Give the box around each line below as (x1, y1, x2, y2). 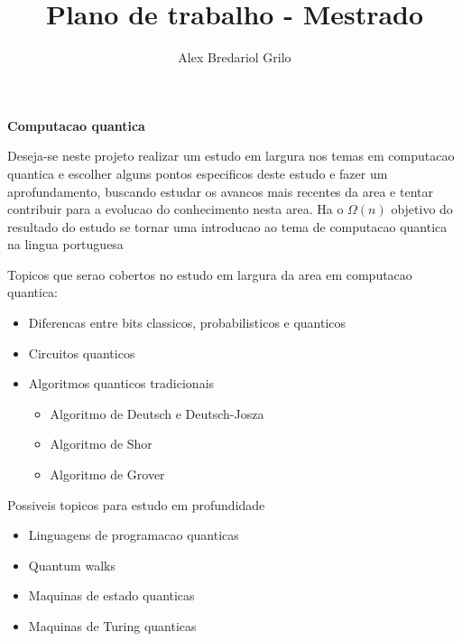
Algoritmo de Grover (50, 465, 165, 484)
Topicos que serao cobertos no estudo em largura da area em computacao (7, 265, 412, 283)
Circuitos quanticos (28, 343, 135, 362)
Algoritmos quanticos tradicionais (28, 374, 215, 393)
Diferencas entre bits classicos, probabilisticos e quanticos (28, 313, 346, 332)
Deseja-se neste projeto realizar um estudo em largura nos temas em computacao (7, 146, 455, 165)
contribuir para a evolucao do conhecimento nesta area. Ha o (7, 200, 344, 218)
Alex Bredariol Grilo (178, 48, 291, 67)
